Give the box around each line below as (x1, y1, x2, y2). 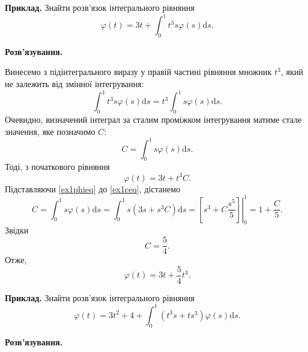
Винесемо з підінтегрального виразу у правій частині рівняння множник (5, 65, 272, 78)
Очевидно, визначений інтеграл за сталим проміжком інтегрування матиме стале (5, 112, 302, 125)
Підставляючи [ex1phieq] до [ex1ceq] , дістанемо (5, 182, 180, 195)
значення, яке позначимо (5, 125, 96, 137)
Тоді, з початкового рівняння (5, 160, 110, 173)
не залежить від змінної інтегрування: (5, 77, 144, 90)
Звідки (5, 224, 28, 236)
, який (281, 65, 303, 78)
